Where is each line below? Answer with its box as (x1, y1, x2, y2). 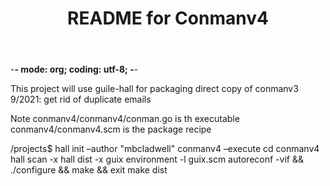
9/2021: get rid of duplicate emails (10, 93, 152, 106)
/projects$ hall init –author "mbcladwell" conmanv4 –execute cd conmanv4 (10, 143, 320, 155)
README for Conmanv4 (67, 7, 269, 30)
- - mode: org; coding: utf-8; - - (10, 63, 139, 76)
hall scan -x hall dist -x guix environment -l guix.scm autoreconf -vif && (10, 153, 304, 166)
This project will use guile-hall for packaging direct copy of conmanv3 (10, 83, 299, 95)
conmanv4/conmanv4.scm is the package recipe (10, 123, 212, 136)
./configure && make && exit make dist (10, 164, 168, 176)
